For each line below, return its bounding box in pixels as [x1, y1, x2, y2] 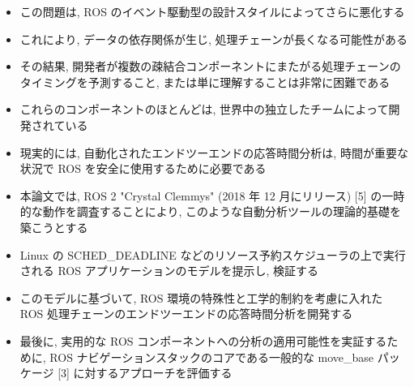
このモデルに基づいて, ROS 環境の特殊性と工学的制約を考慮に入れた [19, 289, 383, 306]
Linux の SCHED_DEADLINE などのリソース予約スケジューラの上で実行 [19, 246, 406, 263]
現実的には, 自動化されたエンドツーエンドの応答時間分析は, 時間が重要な [19, 144, 408, 161]
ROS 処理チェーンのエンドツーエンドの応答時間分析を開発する [19, 305, 353, 322]
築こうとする [19, 218, 88, 235]
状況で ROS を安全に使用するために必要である [19, 160, 267, 177]
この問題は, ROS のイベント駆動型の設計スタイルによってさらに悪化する [19, 3, 405, 19]
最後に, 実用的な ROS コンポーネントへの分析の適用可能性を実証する [19, 332, 387, 349]
